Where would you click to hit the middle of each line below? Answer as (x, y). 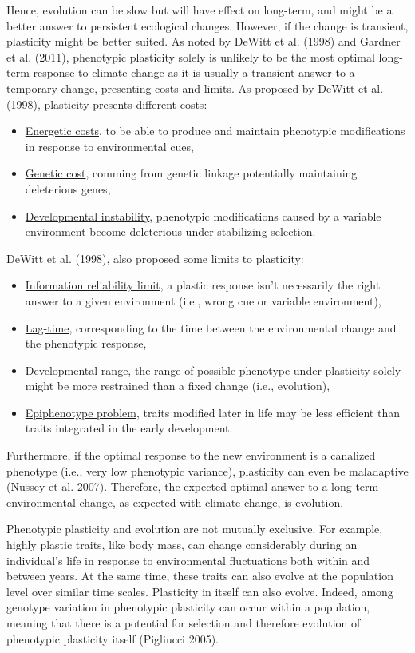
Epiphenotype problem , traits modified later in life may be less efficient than (212, 412)
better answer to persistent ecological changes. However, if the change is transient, (207, 25)
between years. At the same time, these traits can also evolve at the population (200, 576)
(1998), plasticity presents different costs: (107, 104)
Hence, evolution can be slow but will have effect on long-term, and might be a (200, 10)
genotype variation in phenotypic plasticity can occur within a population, (188, 607)
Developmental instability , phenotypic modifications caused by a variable (203, 215)
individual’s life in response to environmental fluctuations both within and (188, 560)
